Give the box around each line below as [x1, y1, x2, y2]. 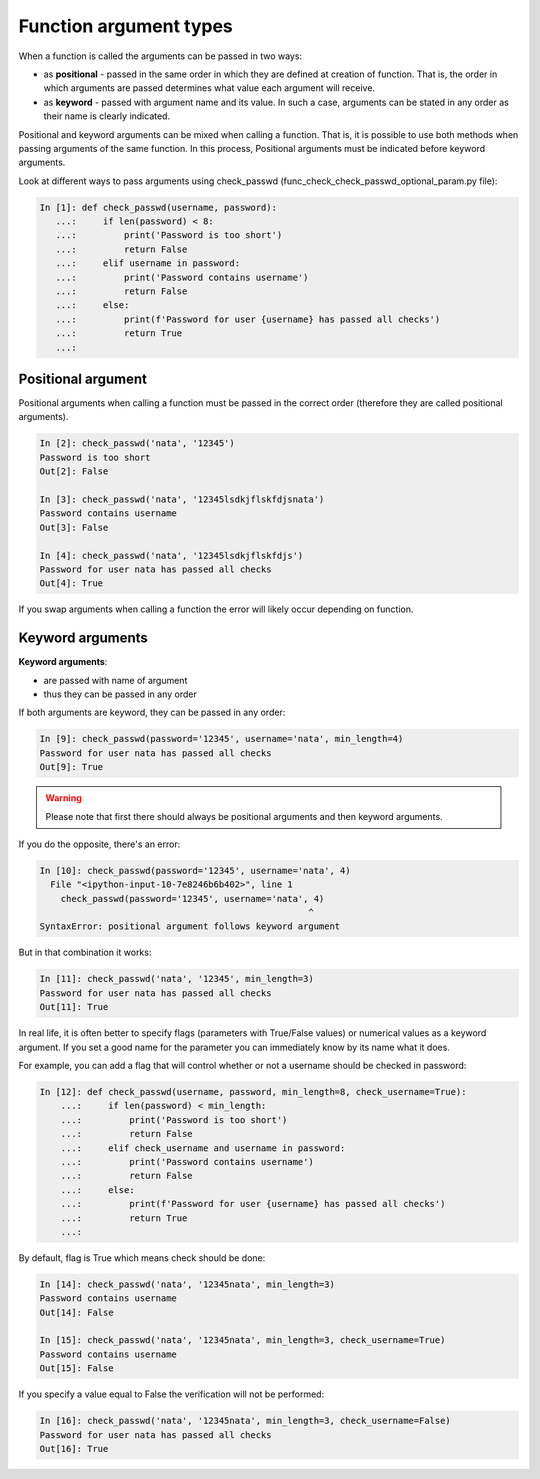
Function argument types [18, 15, 234, 37]
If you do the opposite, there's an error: [18, 838, 181, 850]
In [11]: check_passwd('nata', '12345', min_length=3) [39, 973, 314, 985]
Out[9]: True [39, 761, 104, 773]
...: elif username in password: [55, 258, 240, 269]
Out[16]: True [39, 1443, 109, 1454]
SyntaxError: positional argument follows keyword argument [39, 921, 341, 932]
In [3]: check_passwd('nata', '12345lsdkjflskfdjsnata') [39, 494, 325, 505]
